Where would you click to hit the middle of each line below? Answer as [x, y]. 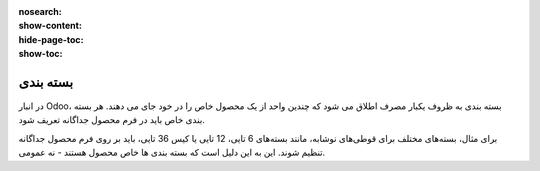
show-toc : [40, 54]
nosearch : [40, 11]
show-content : [50, 26]
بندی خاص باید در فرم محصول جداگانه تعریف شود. [111, 120]
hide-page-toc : [51, 39]
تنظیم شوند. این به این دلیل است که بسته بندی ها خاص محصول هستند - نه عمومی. [172, 152]
